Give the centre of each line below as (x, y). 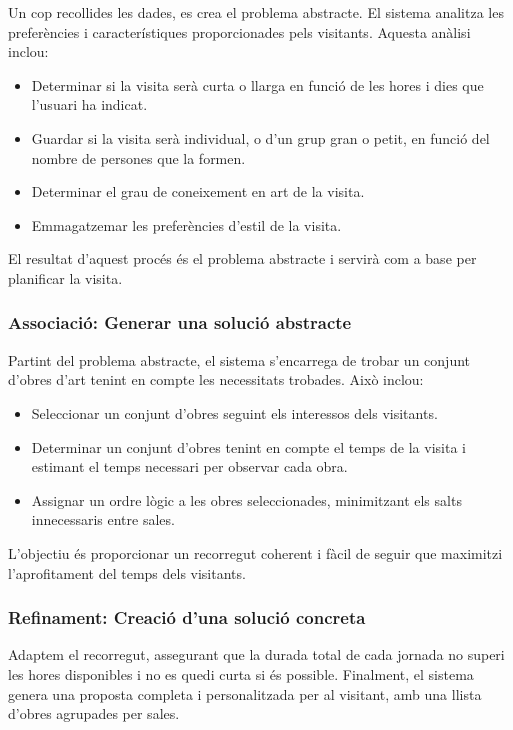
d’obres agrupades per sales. (94, 713)
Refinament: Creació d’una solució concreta (187, 617)
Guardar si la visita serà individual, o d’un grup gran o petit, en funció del (260, 137)
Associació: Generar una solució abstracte (180, 322)
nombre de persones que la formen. (138, 157)
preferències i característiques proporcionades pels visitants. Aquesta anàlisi (239, 31)
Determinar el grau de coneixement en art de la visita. (198, 191)
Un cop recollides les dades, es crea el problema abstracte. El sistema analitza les (256, 12)
